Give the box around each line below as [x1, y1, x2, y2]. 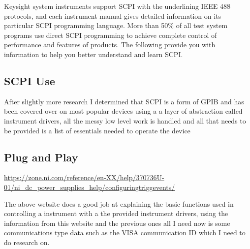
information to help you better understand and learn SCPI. [4, 49, 183, 59]
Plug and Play [4, 149, 78, 164]
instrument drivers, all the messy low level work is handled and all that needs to [4, 115, 246, 125]
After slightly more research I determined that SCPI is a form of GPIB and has [4, 96, 244, 106]
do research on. [4, 237, 50, 247]
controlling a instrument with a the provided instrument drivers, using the [4, 208, 228, 218]
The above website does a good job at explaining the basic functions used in [4, 198, 234, 209]
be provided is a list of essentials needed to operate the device [4, 125, 190, 135]
